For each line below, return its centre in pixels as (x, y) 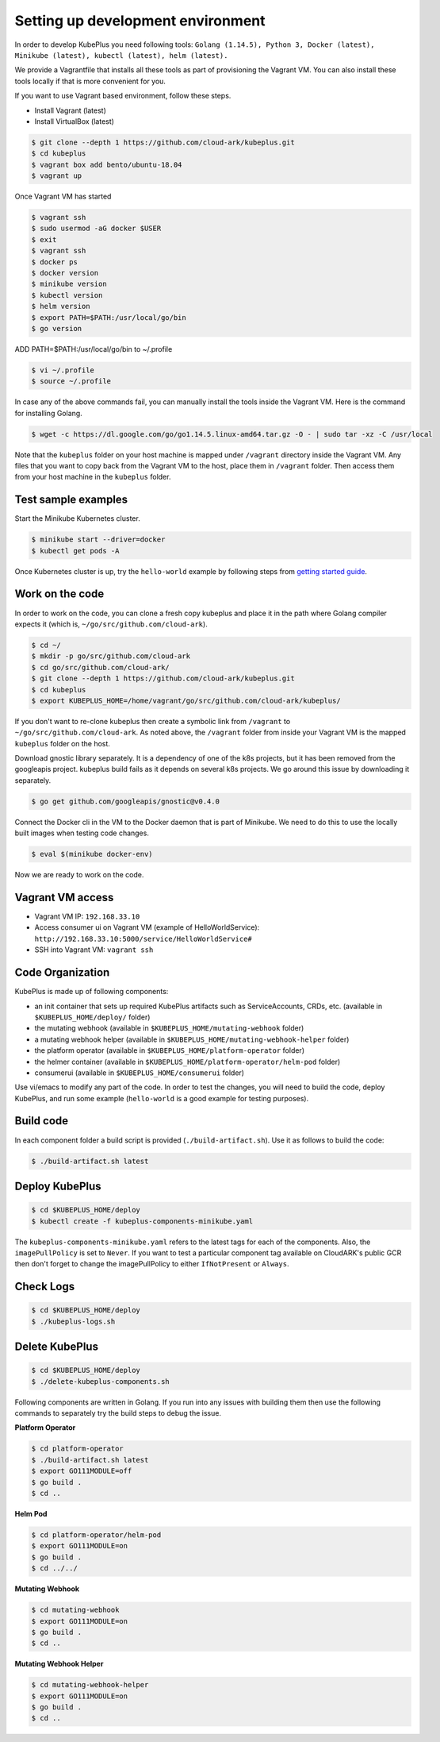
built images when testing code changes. (82, 833)
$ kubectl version (67, 295)
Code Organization (62, 973)
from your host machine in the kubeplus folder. (93, 477)
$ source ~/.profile (71, 382)
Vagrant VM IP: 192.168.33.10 (87, 916)
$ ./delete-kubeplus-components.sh (100, 1381)
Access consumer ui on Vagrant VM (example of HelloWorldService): (147, 927)
